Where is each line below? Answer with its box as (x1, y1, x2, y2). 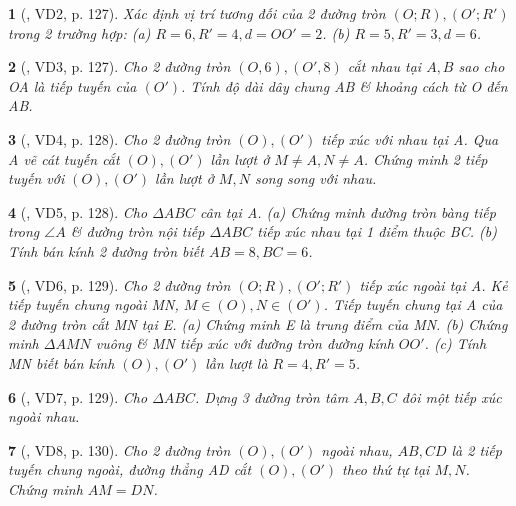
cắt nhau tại (347, 56, 422, 77)
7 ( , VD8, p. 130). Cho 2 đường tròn (8, 439, 231, 460)
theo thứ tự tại (342, 459, 430, 480)
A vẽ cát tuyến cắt (8, 148, 120, 169)
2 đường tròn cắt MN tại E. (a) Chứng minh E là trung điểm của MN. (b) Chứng (8, 313, 508, 334)
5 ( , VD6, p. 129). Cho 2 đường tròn (8, 274, 231, 295)
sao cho (458, 56, 505, 77)
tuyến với (8, 168, 65, 189)
